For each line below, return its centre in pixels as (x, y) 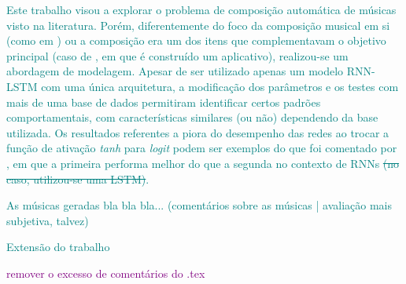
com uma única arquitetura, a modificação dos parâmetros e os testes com (220, 86)
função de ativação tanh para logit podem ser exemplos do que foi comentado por (202, 148)
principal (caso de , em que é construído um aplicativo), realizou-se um (177, 55)
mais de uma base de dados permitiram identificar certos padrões (164, 102)
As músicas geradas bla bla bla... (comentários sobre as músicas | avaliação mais (199, 205)
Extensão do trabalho (58, 247)
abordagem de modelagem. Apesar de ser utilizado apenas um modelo (175, 71)
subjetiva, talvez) (48, 220)
